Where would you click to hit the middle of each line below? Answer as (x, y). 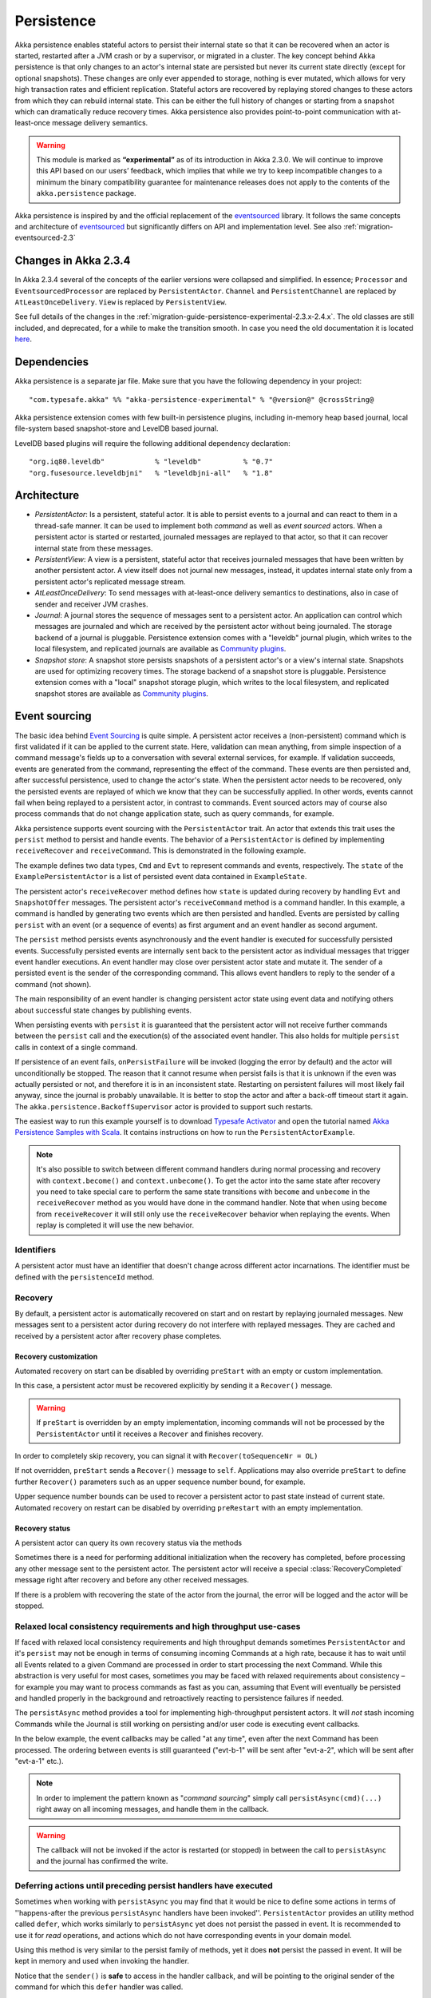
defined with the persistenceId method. (85, 1277)
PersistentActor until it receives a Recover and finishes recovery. (150, 1434)
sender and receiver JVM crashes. (91, 604)
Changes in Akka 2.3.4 (73, 261)
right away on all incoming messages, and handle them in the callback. (152, 1809)
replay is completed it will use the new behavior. (115, 1225)
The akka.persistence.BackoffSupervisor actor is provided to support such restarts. (164, 1106)
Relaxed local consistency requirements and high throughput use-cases (158, 1626)
